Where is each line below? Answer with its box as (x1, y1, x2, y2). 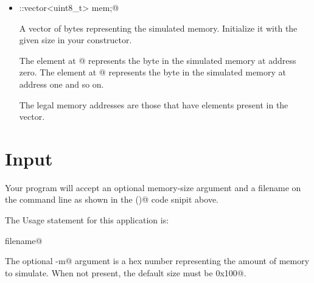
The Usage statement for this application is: (5, 214, 169, 226)
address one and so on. (19, 77, 104, 90)
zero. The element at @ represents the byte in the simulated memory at (19, 66, 286, 79)
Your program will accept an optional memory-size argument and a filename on (5, 181, 301, 194)
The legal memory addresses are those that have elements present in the (19, 98, 288, 111)
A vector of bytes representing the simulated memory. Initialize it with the (19, 21, 298, 34)
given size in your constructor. (19, 33, 132, 46)
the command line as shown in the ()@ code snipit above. (5, 193, 218, 206)
